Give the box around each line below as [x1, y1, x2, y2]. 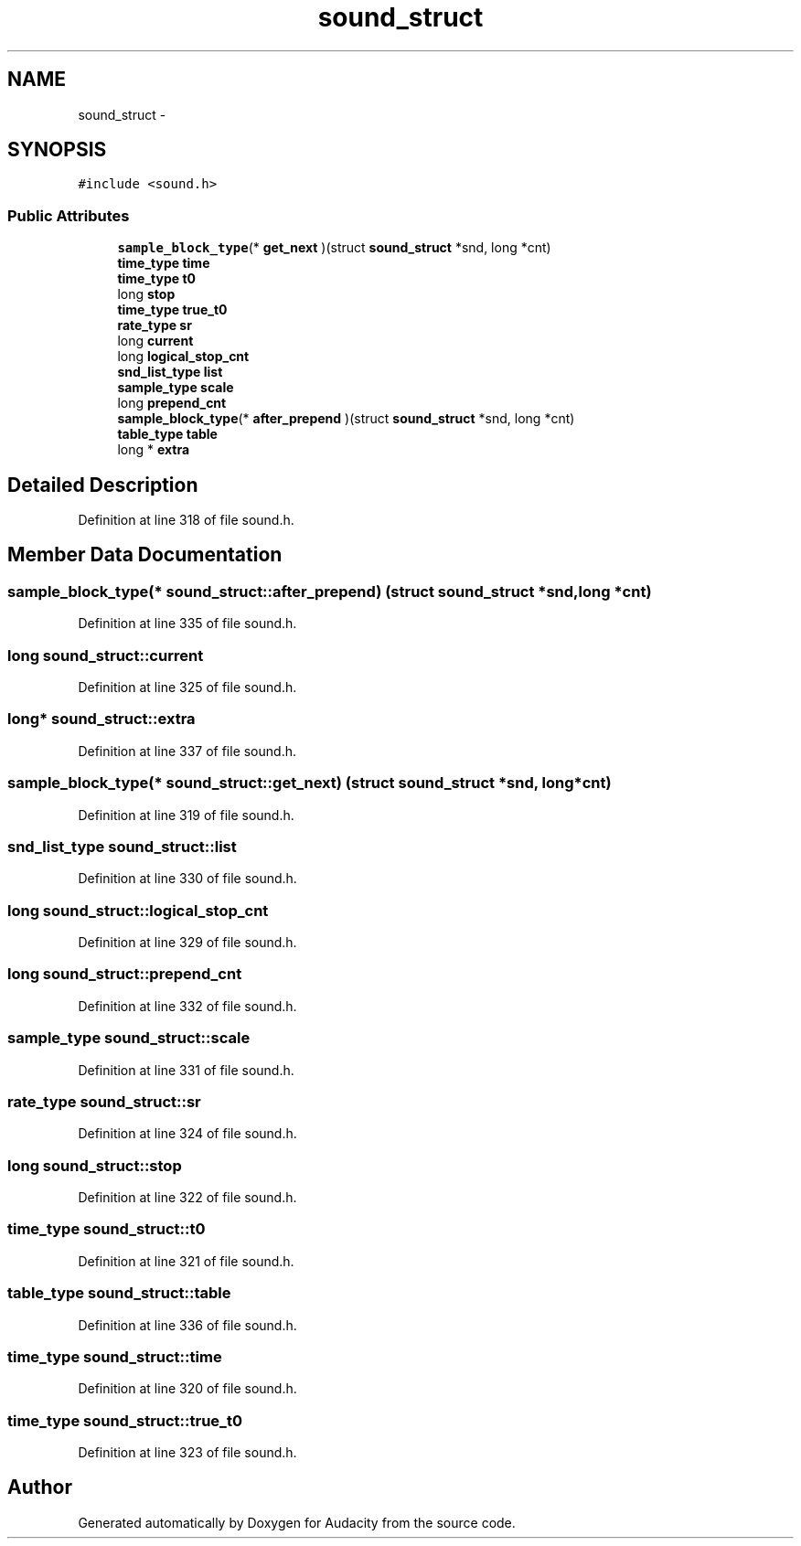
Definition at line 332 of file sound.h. [78, 997, 297, 1014]
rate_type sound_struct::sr [7, 1092, 201, 1111]
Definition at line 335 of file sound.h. [78, 615, 297, 632]
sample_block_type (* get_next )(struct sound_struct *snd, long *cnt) [117, 240, 551, 256]
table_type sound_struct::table [7, 1284, 231, 1303]
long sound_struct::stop [7, 1156, 182, 1175]
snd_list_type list [117, 364, 223, 380]
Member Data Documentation [7, 543, 283, 567]
